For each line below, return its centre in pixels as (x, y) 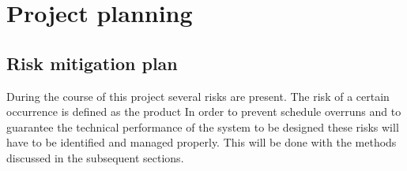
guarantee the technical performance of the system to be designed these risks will (203, 126)
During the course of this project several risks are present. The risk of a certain (198, 96)
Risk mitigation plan (92, 63)
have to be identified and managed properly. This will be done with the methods (202, 142)
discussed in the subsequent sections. (95, 157)
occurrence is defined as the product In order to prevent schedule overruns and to (204, 112)
